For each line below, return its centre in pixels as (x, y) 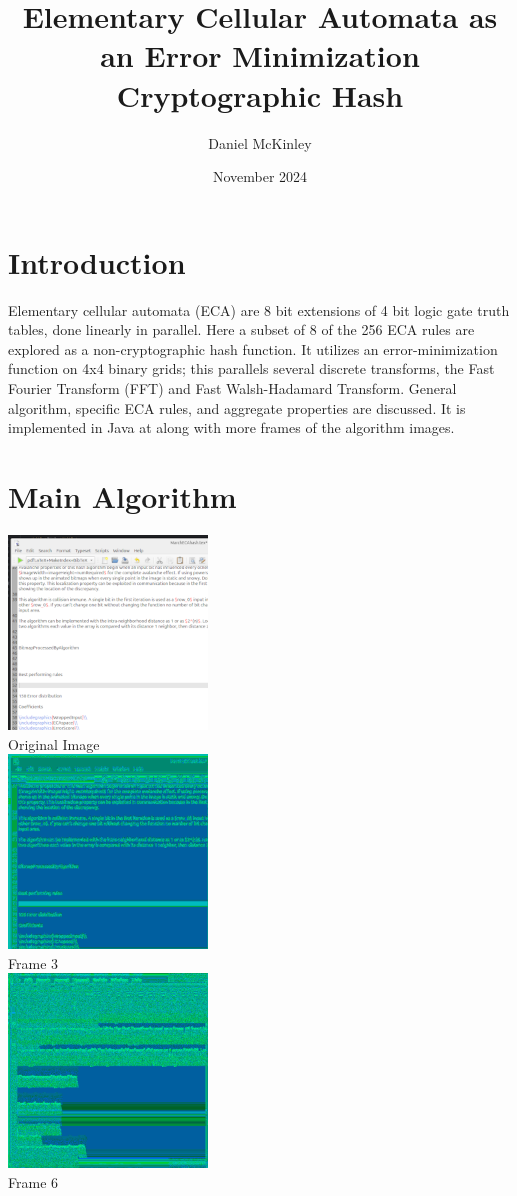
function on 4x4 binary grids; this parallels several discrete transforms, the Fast (251, 368)
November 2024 (260, 176)
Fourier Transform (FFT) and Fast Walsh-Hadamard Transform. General (232, 388)
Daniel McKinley (260, 142)
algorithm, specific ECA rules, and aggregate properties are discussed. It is (237, 407)
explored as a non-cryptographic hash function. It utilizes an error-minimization (253, 348)
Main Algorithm (122, 495)
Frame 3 (33, 962)
